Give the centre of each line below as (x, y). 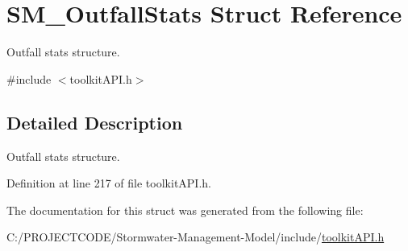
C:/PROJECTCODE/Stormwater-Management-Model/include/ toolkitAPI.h (196, 237)
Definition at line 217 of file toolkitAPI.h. (109, 183)
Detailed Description (95, 122)
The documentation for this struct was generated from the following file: (185, 210)
